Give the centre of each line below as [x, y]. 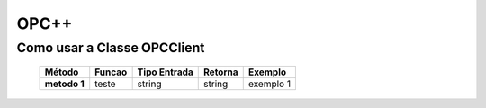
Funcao [111, 72]
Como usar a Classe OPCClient [111, 48]
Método [62, 72]
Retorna [221, 72]
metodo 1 [64, 84]
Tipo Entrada [165, 72]
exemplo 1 [270, 84]
